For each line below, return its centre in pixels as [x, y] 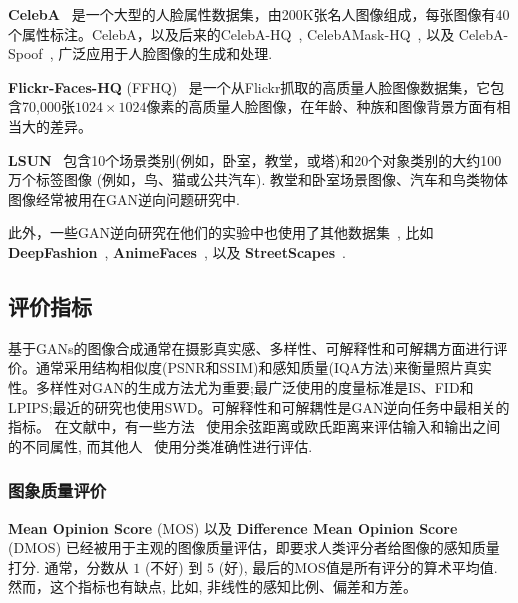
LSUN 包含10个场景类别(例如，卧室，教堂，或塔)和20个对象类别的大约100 [255, 159]
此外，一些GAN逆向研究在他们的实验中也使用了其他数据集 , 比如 [221, 232]
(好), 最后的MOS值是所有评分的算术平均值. [358, 566]
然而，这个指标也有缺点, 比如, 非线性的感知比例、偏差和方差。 [213, 586]
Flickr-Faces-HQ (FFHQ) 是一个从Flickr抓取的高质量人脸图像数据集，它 [249, 86]
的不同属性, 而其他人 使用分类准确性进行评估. [160, 445]
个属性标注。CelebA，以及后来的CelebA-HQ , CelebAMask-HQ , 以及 [231, 33]
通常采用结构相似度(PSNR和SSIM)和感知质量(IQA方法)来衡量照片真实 [263, 367]
